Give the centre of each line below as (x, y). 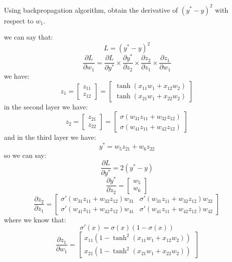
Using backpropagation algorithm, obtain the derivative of (91, 10)
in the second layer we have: (46, 106)
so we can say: (25, 155)
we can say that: (29, 37)
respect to (19, 20)
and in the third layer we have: (50, 137)
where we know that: (35, 219)
